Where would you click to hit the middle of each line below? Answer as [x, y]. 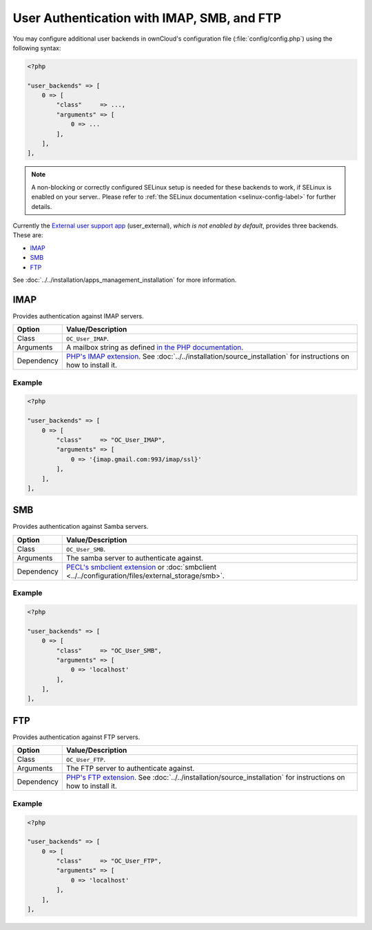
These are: [28, 235]
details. [42, 206]
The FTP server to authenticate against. [131, 769]
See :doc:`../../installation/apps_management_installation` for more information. [125, 280]
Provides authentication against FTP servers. [76, 737]
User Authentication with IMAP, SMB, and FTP [147, 18]
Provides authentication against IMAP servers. [78, 316]
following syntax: [37, 48]
